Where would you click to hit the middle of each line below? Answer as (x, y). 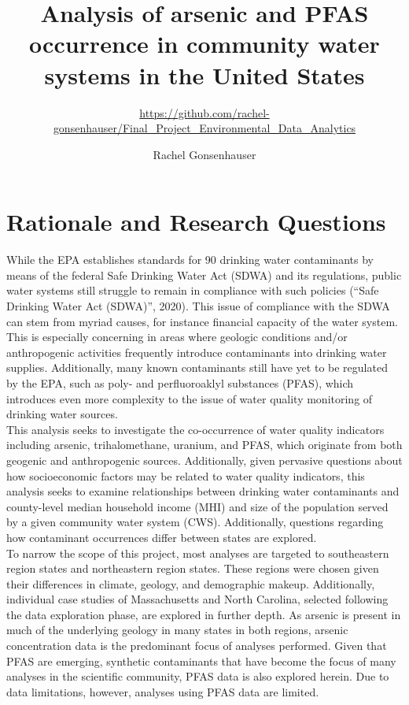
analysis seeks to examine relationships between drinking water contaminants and (203, 491)
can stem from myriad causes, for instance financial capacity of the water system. (202, 321)
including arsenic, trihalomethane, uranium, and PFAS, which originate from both (204, 445)
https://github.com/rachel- (204, 112)
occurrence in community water (204, 44)
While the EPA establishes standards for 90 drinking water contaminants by (190, 260)
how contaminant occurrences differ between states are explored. (162, 537)
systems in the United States (204, 74)
